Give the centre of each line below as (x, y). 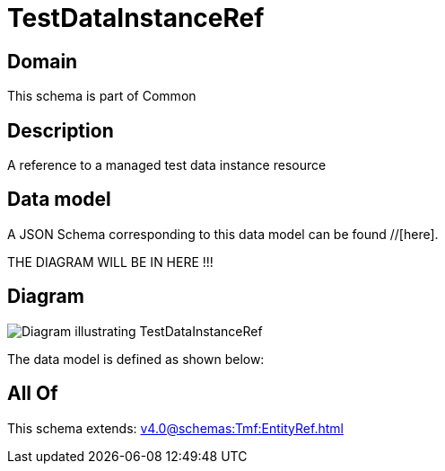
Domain (43, 61)
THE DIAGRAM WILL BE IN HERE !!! (110, 262)
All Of (33, 394)
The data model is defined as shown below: (136, 359)
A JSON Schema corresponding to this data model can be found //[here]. (223, 234)
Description (61, 130)
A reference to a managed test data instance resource (167, 165)
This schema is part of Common (102, 96)
